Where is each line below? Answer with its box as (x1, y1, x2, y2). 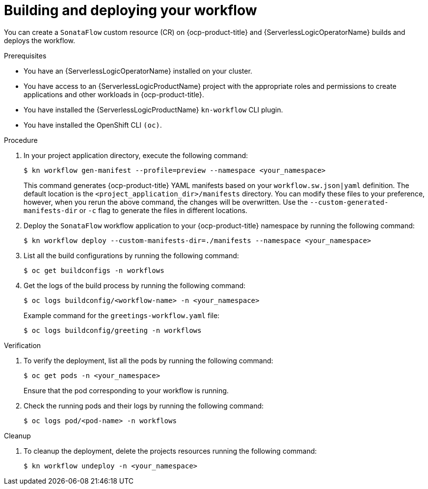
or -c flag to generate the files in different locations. (79, 206, 247, 215)
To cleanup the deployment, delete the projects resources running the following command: (24, 446, 317, 455)
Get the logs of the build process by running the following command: (24, 281, 246, 290)
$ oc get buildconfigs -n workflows (24, 266, 164, 274)
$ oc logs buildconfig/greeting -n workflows (24, 326, 202, 334)
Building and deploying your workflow (4, 2, 257, 19)
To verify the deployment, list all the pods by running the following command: (24, 356, 273, 365)
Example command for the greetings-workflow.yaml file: (24, 311, 220, 320)
